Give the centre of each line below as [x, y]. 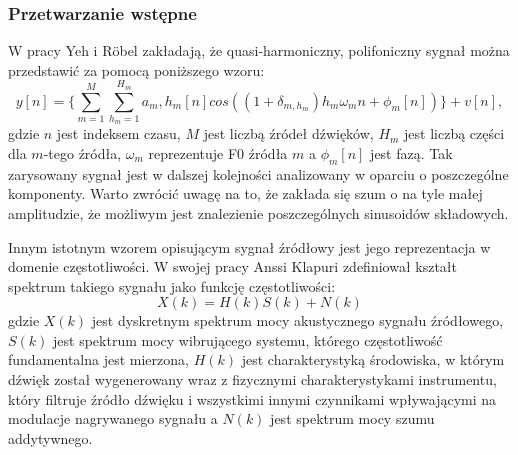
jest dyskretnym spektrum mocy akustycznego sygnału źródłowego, [297, 320]
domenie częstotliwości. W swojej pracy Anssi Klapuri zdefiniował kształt [232, 266]
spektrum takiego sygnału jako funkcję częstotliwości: [172, 285]
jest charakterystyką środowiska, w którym [373, 359]
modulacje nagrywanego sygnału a [113, 418]
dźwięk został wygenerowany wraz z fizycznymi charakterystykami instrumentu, [252, 379]
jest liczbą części [454, 133]
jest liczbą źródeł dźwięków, [288, 133]
